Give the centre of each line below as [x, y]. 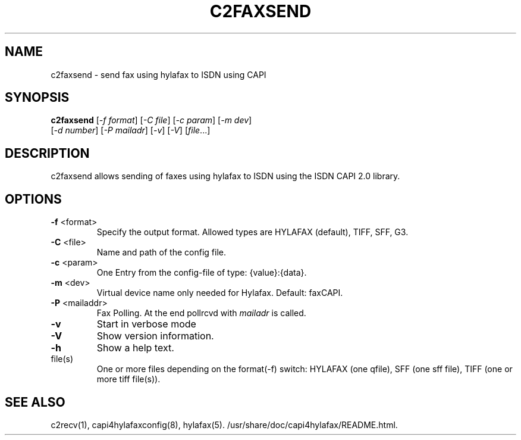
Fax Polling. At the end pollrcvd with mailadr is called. [201, 313]
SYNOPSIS [37, 98]
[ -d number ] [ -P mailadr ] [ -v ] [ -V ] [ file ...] [131, 130]
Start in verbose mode [146, 324]
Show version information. [155, 336]
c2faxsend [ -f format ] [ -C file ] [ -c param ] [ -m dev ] [151, 120]
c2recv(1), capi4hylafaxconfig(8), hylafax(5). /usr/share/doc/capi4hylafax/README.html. [224, 425]
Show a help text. [135, 348]
